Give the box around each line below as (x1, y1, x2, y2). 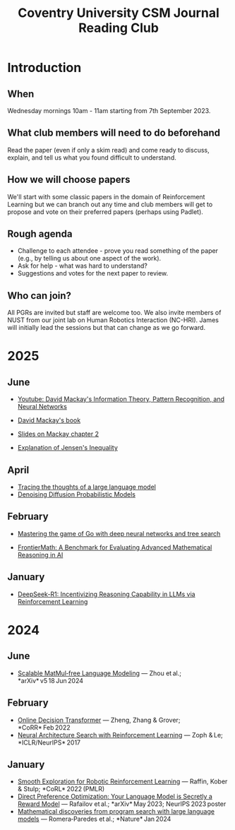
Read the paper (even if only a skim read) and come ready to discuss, (7, 146, 210, 154)
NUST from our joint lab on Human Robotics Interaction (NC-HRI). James (7, 316, 219, 324)
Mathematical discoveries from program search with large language (17, 807, 215, 816)
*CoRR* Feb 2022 (17, 723, 71, 732)
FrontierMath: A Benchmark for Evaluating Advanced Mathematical (17, 543, 212, 552)
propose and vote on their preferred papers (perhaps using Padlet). (7, 207, 203, 216)
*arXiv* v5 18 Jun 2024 (17, 676, 83, 684)
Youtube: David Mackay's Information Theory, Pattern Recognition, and (17, 395, 224, 403)
